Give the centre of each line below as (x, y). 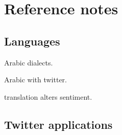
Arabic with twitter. (35, 80)
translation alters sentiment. (48, 96)
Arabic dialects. (29, 62)
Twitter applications (58, 124)
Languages (32, 41)
